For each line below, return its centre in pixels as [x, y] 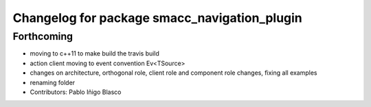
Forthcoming [43, 36]
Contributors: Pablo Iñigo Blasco [76, 92]
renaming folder [53, 82]
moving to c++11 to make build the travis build [94, 53]
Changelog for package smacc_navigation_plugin [157, 18]
